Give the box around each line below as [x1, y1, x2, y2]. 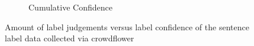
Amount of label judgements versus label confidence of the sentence [5, 20, 249, 33]
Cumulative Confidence [28, 1, 112, 13]
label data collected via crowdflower [5, 32, 134, 44]
